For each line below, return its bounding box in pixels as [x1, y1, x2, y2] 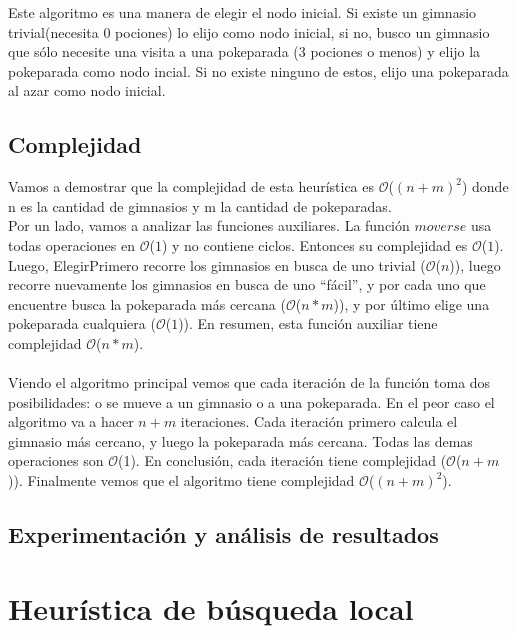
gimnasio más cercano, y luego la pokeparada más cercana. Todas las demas [8, 430, 473, 451]
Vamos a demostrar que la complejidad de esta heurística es [8, 176, 375, 197]
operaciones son [8, 450, 104, 471]
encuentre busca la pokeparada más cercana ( [8, 293, 286, 314]
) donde [461, 176, 509, 197]
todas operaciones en [8, 234, 135, 255]
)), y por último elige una [333, 293, 490, 314]
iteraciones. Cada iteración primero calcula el [180, 411, 458, 432]
